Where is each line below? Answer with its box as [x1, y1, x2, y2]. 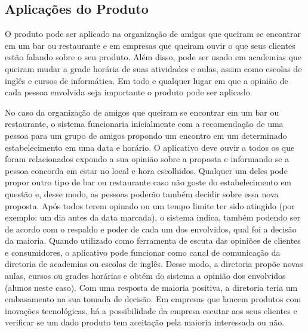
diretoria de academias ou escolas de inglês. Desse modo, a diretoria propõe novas [5, 257, 303, 270]
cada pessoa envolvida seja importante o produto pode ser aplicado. [5, 86, 252, 98]
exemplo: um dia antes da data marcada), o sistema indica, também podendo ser [5, 211, 301, 224]
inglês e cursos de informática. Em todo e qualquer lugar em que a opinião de [5, 74, 288, 86]
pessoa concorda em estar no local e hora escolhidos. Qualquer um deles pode [5, 164, 288, 176]
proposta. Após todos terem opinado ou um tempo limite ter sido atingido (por [5, 199, 295, 212]
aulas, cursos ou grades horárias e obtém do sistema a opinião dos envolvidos [5, 269, 286, 282]
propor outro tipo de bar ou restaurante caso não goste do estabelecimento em [5, 176, 292, 188]
